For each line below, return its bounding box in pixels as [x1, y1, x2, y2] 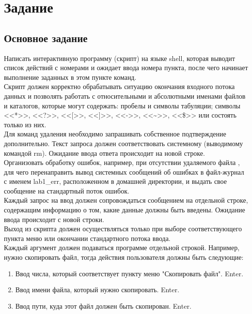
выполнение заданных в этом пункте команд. [4, 72, 137, 82]
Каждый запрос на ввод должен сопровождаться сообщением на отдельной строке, [4, 195, 248, 205]
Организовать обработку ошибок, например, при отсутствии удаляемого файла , [4, 157, 240, 167]
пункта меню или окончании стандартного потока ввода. [4, 233, 171, 243]
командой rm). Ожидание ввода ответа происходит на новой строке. [4, 148, 205, 158]
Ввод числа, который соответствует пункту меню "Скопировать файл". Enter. [15, 268, 243, 278]
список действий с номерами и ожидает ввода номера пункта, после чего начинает [4, 62, 248, 73]
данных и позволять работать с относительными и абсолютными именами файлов [4, 90, 246, 101]
